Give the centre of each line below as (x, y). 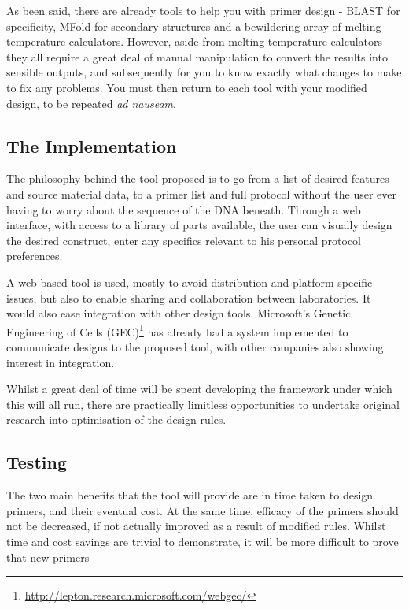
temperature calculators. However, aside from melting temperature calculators (195, 41)
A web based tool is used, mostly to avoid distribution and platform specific (190, 282)
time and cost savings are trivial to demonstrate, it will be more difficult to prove (203, 541)
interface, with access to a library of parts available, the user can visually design (199, 225)
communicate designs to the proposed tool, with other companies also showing (195, 346)
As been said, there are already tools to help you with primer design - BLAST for (203, 10)
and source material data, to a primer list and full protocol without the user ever (201, 193)
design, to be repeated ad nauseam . (91, 103)
